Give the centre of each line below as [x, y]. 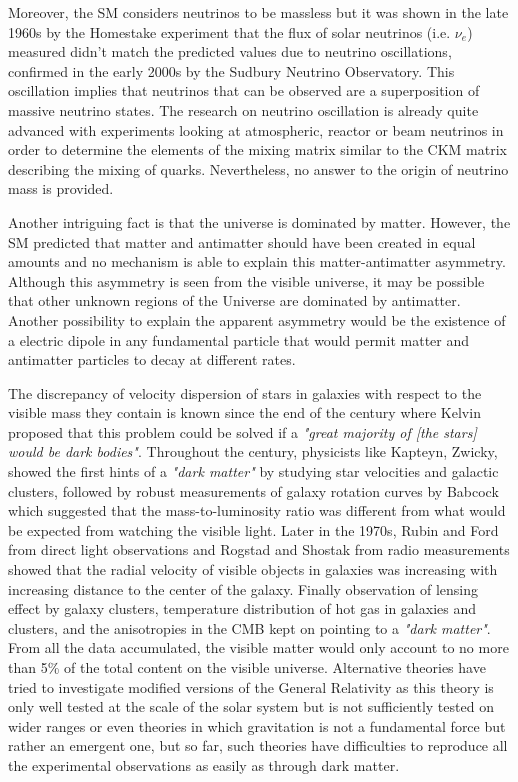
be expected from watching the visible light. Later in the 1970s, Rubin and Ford [253, 529]
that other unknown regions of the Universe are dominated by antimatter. [234, 300]
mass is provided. [61, 188]
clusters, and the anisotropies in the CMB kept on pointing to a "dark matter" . [249, 627]
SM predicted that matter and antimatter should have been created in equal [242, 241]
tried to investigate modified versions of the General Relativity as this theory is [251, 686]
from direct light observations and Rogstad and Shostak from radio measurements [259, 549]
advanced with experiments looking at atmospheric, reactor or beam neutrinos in [256, 129]
